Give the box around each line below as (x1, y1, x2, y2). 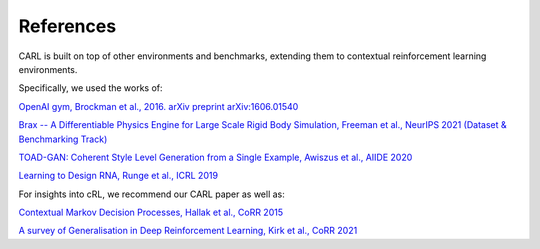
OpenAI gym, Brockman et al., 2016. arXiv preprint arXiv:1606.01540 (18, 100, 299, 112)
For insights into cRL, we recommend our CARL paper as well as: (18, 188, 285, 200)
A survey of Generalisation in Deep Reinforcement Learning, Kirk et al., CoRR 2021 (18, 225, 358, 237)
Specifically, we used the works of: (18, 82, 164, 94)
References (18, 15, 117, 37)
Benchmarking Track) (18, 133, 108, 145)
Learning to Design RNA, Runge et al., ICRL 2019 (18, 170, 219, 182)
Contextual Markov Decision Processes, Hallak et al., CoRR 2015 (18, 206, 284, 219)
